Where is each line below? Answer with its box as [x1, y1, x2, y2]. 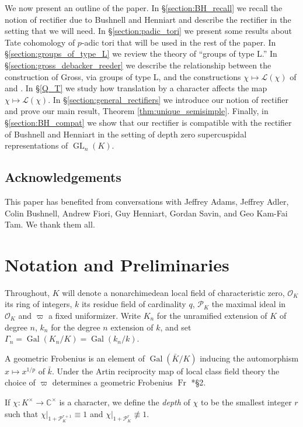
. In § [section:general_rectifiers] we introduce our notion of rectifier [48, 93, 288, 105]
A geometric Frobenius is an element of [5, 352, 145, 364]
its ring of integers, [5, 298, 72, 310]
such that [5, 407, 39, 419]
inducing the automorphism [200, 352, 299, 364]
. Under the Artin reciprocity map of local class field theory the [51, 364, 280, 377]
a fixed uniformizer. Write [48, 309, 141, 322]
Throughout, [5, 286, 50, 298]
